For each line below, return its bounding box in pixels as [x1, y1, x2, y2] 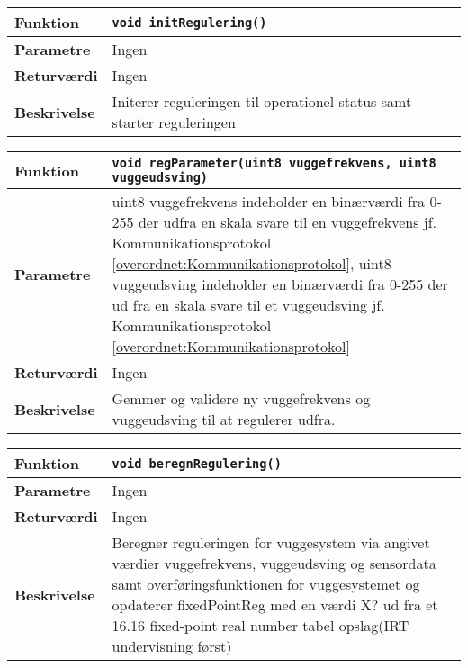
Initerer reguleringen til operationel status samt [112, 91, 412, 112]
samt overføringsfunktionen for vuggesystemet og [112, 573, 420, 594]
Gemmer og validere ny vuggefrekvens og [112, 388, 371, 409]
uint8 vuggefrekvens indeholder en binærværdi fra [112, 191, 426, 212]
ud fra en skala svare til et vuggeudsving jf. [112, 294, 385, 315]
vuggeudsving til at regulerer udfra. [112, 409, 336, 429]
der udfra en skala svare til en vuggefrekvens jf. [138, 212, 437, 232]
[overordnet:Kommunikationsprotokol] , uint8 [112, 253, 391, 274]
